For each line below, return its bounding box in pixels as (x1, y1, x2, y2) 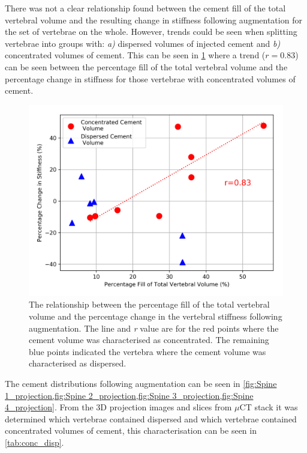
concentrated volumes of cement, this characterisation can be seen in (5, 424, 257, 437)
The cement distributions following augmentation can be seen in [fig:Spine (5, 377, 277, 389)
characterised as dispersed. (29, 357, 127, 369)
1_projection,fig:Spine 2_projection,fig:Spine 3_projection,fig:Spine (5, 389, 254, 401)
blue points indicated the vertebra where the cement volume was (29, 345, 266, 357)
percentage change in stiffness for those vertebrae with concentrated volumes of (5, 72, 296, 85)
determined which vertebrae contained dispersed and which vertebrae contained (5, 412, 297, 425)
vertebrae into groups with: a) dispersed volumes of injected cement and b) (5, 37, 281, 49)
